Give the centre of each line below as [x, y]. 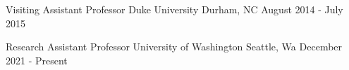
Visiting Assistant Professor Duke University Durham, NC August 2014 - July [174, 9]
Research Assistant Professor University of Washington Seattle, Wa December [174, 47]
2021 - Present [37, 60]
